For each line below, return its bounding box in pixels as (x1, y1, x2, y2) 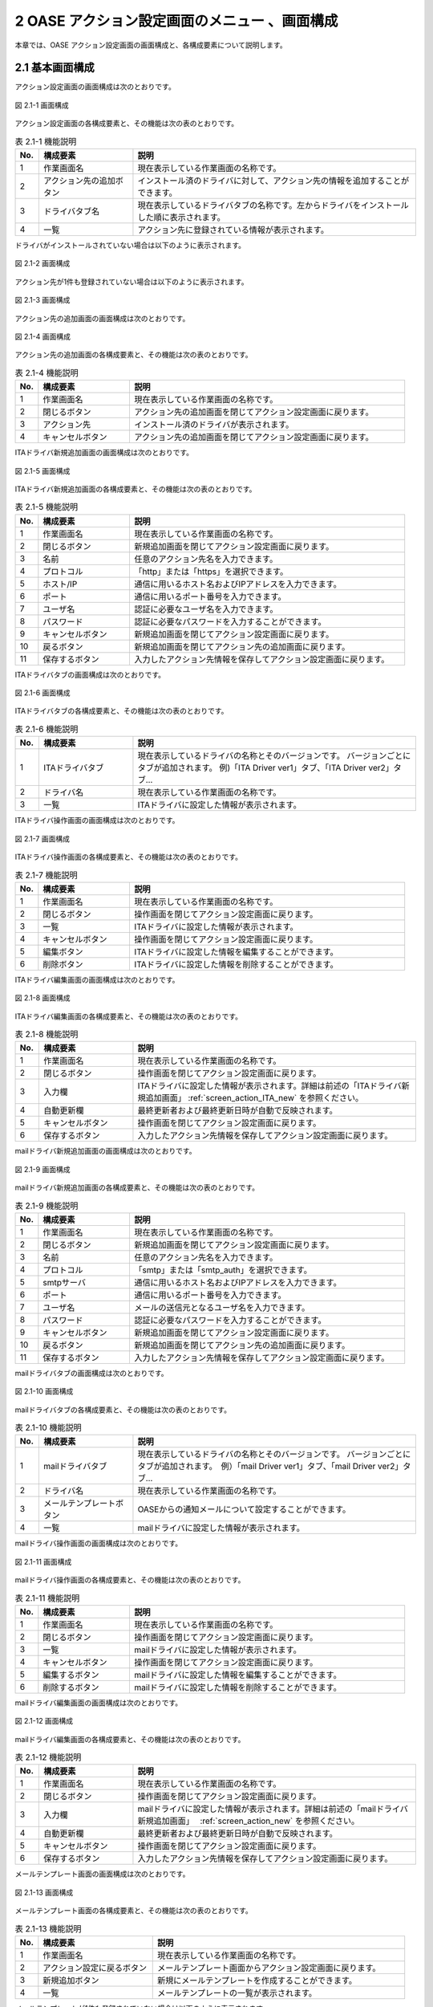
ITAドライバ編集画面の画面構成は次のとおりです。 (14, 975, 180, 984)
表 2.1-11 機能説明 (14, 1592, 80, 1603)
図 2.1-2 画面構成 (14, 259, 71, 268)
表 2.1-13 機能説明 (14, 1923, 82, 1934)
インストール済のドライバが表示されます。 (134, 419, 294, 430)
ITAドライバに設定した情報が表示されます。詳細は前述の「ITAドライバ (137, 1081, 402, 1092)
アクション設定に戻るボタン (42, 1963, 148, 1974)
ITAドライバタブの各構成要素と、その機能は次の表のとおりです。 (14, 706, 229, 716)
